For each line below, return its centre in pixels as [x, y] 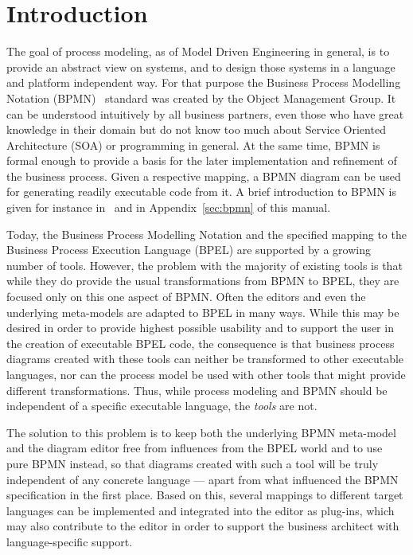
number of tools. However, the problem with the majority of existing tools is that [205, 265]
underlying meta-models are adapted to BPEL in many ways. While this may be [203, 312]
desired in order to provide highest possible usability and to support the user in [200, 328]
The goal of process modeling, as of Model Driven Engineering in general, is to [198, 51]
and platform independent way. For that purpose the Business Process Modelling [204, 82]
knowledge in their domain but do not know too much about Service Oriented [196, 129]
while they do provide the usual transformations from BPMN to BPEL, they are [203, 281]
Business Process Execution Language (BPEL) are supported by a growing [189, 250]
